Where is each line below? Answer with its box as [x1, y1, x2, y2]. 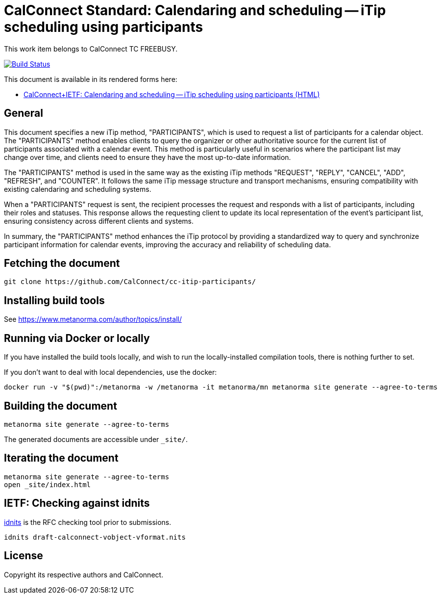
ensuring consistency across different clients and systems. [4, 216, 194, 225]
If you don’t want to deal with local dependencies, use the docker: [4, 368, 217, 377]
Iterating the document [4, 452, 119, 465]
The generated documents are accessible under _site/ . [4, 435, 188, 443]
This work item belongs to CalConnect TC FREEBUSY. [4, 44, 178, 53]
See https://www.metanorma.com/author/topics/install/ [4, 315, 182, 324]
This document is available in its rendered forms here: [4, 75, 177, 83]
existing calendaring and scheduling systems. [4, 184, 151, 193]
